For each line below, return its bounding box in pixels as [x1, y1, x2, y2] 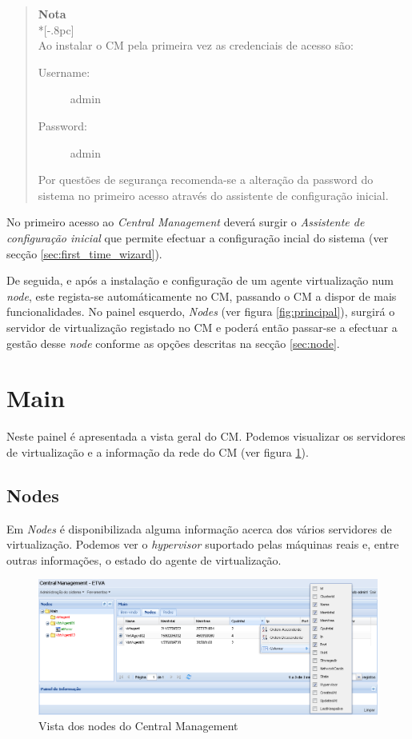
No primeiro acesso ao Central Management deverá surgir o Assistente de [6, 214, 365, 230]
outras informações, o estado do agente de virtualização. [6, 551, 282, 568]
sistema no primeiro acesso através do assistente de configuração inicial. [38, 186, 389, 203]
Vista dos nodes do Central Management [38, 717, 238, 734]
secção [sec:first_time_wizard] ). [6, 245, 162, 262]
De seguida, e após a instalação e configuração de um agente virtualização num [6, 272, 394, 289]
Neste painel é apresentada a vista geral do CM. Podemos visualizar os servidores [6, 428, 406, 445]
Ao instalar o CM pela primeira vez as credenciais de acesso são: [38, 37, 354, 54]
